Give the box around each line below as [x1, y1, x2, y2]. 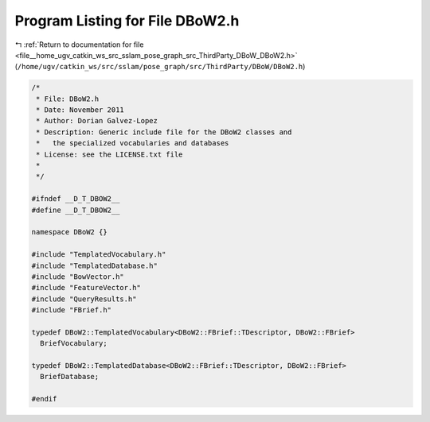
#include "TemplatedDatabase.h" [31, 261, 158, 270]
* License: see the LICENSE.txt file [36, 149, 183, 159]
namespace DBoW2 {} [31, 227, 107, 237]
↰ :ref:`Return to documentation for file [14, 40, 144, 49]
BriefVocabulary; [40, 339, 107, 348]
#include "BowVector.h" [31, 272, 125, 281]
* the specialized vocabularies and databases [36, 139, 229, 148]
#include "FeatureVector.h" [31, 283, 141, 292]
